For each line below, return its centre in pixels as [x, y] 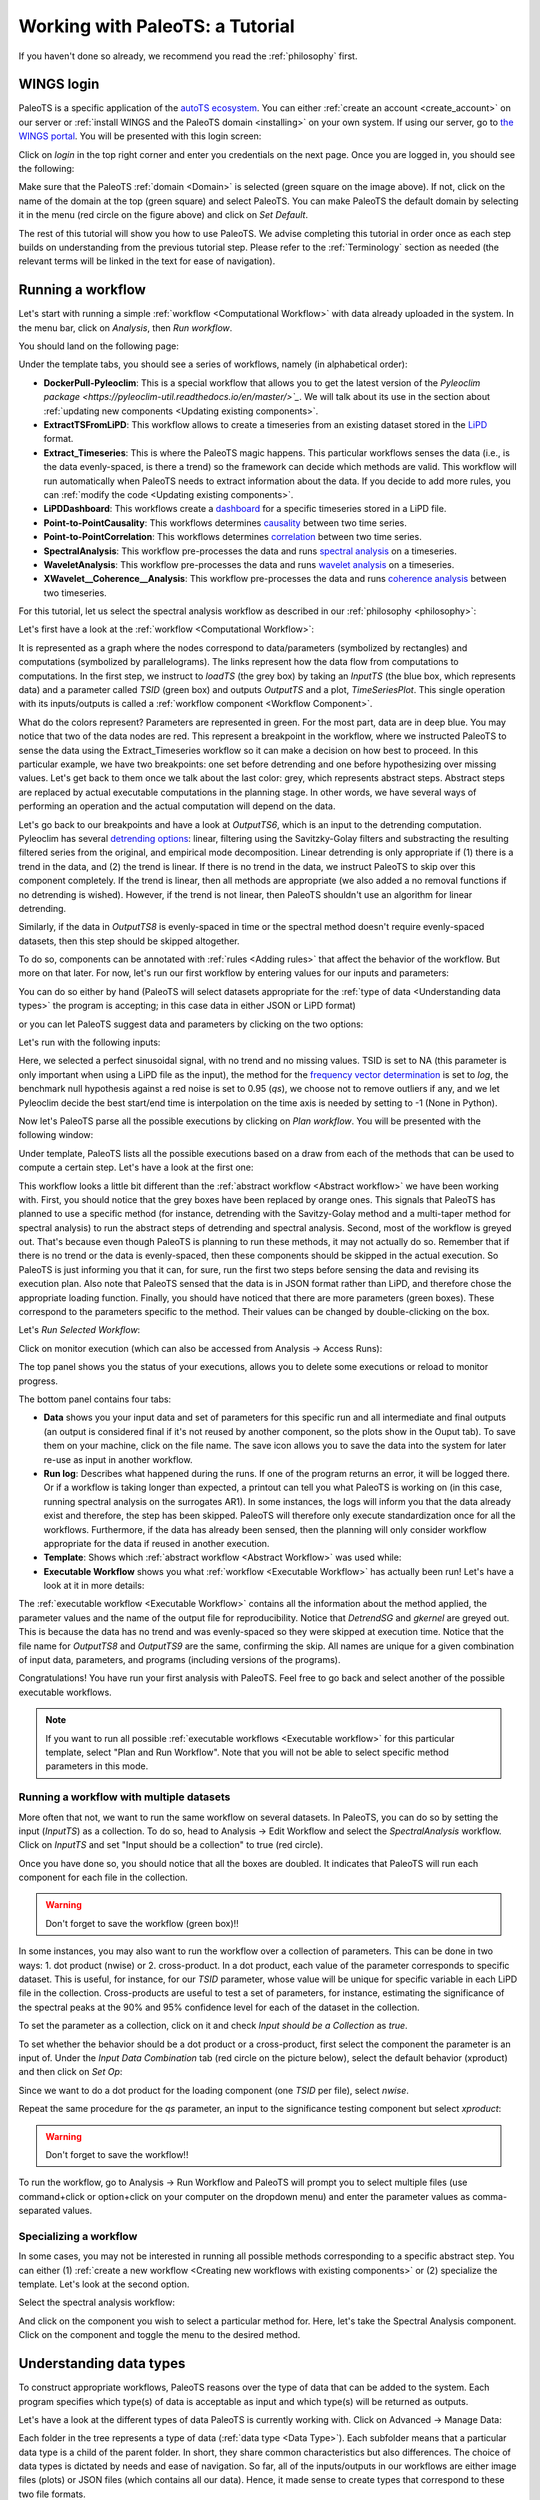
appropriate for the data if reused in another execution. [156, 1543]
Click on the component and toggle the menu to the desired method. [159, 2335]
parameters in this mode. [97, 1766]
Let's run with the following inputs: [89, 1042]
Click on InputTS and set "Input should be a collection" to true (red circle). [171, 1845]
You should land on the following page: [98, 346]
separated [39, 2211]
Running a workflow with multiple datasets [124, 1797]
